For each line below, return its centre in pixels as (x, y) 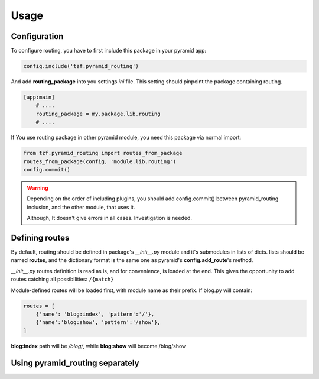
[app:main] (39, 97)
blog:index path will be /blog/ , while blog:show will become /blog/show (99, 346)
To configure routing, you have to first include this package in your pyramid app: (109, 51)
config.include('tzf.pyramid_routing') (81, 66)
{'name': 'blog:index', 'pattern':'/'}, (95, 314)
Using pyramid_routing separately (75, 363)
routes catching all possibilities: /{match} (62, 279)
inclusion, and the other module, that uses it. (81, 207)
